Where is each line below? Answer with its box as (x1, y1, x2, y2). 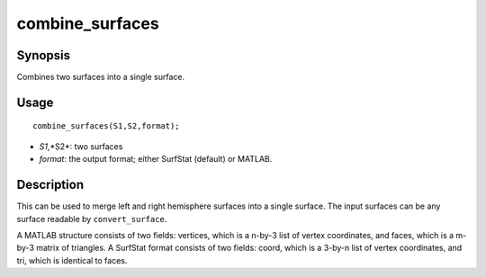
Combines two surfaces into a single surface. (16, 72, 184, 83)
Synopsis (16, 48, 71, 63)
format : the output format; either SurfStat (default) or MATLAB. (39, 154, 273, 165)
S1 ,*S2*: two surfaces (39, 140, 123, 152)
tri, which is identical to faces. (16, 255, 128, 265)
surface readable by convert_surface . (16, 213, 167, 224)
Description (16, 177, 85, 192)
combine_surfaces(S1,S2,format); (32, 121, 180, 131)
